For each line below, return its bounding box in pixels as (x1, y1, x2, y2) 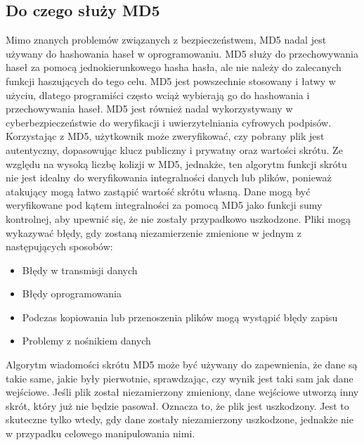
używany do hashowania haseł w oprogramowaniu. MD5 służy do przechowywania (6, 46, 358, 60)
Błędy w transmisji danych (22, 262, 138, 277)
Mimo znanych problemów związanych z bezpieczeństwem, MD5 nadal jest (6, 32, 327, 47)
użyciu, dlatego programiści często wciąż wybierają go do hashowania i (6, 87, 310, 102)
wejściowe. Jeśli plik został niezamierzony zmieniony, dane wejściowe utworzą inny (6, 385, 359, 399)
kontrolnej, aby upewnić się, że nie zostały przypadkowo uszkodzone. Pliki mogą (6, 211, 351, 226)
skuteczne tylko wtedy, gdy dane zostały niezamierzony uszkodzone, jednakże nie (6, 412, 353, 427)
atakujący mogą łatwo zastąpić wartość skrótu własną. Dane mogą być (6, 183, 311, 198)
